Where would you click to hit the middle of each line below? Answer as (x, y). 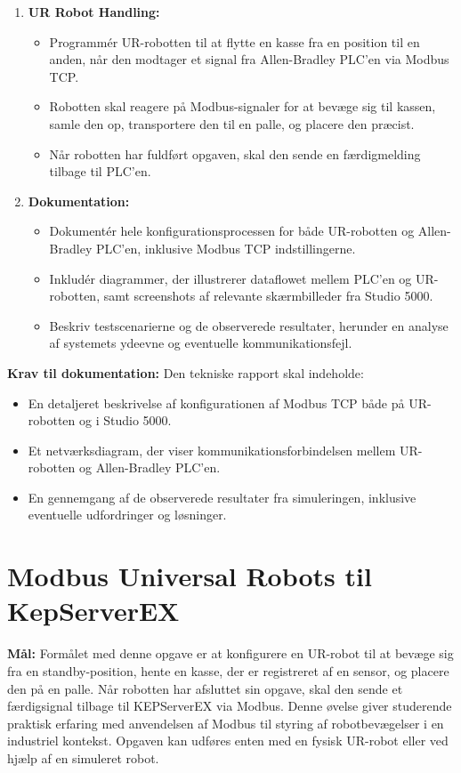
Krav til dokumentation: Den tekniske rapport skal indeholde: (186, 372)
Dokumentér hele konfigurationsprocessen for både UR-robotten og (232, 231)
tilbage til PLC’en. (100, 171)
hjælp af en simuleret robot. (83, 757)
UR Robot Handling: (94, 12)
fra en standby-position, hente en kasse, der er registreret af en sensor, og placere (228, 670)
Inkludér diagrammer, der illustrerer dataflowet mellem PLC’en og (230, 278)
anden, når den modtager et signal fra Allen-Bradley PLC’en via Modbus (249, 59)
